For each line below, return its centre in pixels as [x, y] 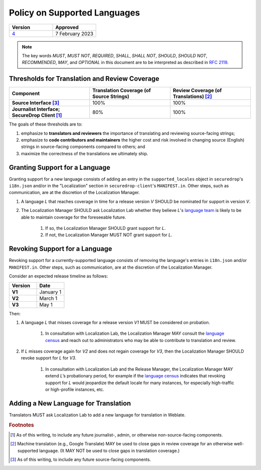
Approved [67, 27]
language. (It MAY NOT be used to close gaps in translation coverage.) [109, 451]
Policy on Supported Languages [74, 13]
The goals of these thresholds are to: [46, 124]
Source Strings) [111, 97]
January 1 [50, 292]
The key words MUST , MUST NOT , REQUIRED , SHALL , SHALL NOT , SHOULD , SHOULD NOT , [115, 55]
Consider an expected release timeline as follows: [58, 276]
